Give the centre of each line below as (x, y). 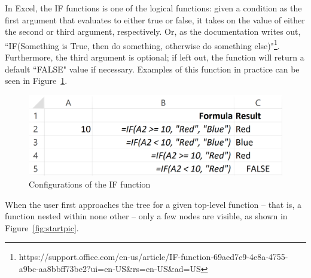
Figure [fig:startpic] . (42, 227)
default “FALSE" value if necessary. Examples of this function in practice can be (152, 69)
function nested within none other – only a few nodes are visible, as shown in (146, 216)
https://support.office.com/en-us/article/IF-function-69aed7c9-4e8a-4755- (153, 257)
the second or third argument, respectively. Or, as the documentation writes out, (153, 31)
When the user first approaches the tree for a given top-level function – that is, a (153, 204)
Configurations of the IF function (90, 184)
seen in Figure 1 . (36, 81)
